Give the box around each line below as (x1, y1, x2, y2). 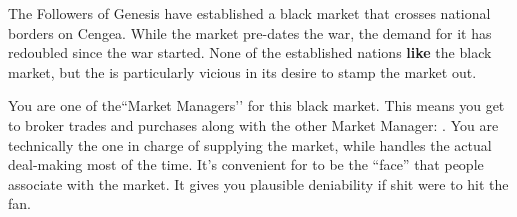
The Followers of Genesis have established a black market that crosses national (8, 3, 491, 23)
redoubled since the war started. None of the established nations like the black (8, 42, 492, 63)
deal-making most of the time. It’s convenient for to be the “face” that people (8, 154, 484, 175)
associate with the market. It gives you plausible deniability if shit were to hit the (8, 173, 509, 194)
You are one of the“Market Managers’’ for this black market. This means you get (8, 95, 505, 116)
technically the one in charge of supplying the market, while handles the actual (8, 134, 492, 155)
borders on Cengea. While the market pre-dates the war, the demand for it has (8, 22, 492, 43)
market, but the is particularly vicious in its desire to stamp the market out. (8, 61, 477, 82)
